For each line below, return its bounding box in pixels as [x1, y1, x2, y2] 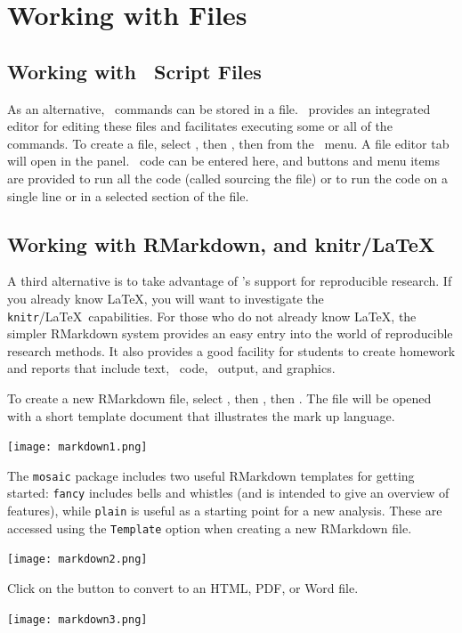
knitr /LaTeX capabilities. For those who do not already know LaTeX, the [7, 306, 417, 325]
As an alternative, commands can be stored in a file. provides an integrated [7, 99, 431, 118]
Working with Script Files [7, 57, 262, 85]
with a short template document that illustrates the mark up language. [7, 406, 395, 425]
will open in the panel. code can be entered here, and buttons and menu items [7, 151, 440, 170]
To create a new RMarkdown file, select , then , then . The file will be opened [7, 388, 432, 407]
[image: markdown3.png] [7, 613, 148, 626]
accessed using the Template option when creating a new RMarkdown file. [7, 518, 412, 537]
